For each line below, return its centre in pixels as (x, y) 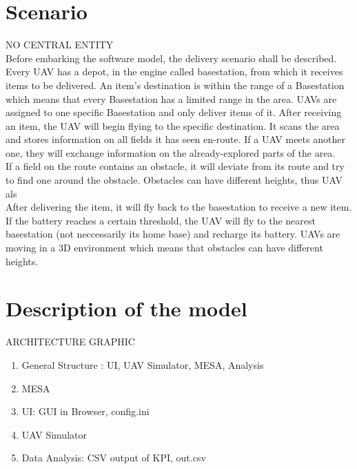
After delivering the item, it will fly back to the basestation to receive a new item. (179, 207)
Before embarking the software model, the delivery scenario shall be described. (171, 58)
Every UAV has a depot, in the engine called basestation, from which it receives (174, 71)
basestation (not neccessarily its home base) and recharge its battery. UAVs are (173, 234)
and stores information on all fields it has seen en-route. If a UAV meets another (175, 139)
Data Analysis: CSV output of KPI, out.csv (114, 458)
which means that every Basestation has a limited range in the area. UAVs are (171, 98)
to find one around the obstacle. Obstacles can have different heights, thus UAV (174, 180)
